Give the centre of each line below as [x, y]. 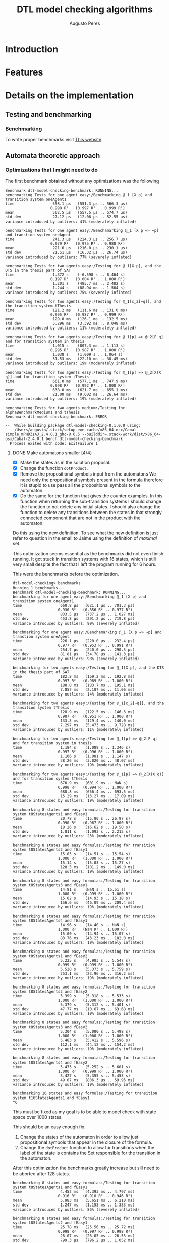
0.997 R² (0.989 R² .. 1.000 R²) [95, 681]
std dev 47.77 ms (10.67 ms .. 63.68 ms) [74, 1009]
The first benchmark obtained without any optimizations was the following [82, 181]
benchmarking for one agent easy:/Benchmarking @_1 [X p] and [79, 597]
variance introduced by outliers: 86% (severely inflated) [76, 1209]
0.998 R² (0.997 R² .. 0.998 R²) [95, 1231]
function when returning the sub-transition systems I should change [91, 501]
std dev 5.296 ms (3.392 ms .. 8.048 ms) [66, 323]
